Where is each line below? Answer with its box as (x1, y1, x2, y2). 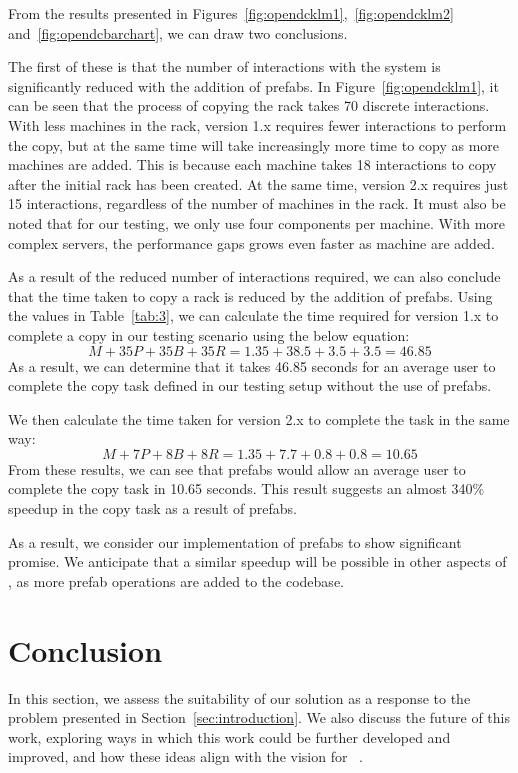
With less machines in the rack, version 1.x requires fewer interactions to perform (8, 114, 507, 135)
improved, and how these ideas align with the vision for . (8, 746, 363, 767)
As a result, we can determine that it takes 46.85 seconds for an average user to (8, 355, 496, 376)
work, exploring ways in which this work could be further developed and (8, 726, 451, 747)
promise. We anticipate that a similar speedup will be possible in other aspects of (8, 551, 507, 572)
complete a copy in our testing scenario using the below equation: (8, 324, 410, 345)
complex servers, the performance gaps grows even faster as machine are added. (8, 232, 495, 253)
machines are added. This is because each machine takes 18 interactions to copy (8, 154, 497, 175)
